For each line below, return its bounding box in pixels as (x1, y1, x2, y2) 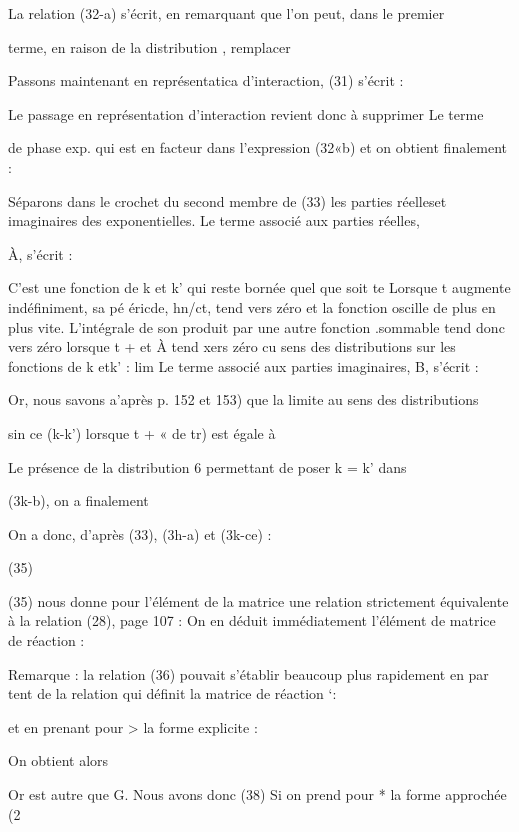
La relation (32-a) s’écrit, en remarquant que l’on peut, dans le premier (8, 3, 445, 23)
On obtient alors (8, 750, 109, 771)
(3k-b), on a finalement (8, 490, 149, 511)
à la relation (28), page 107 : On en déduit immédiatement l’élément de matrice (8, 610, 496, 631)
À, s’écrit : (8, 243, 73, 264)
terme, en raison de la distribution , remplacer (8, 36, 291, 57)
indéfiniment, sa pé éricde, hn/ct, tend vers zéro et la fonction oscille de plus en (8, 296, 496, 317)
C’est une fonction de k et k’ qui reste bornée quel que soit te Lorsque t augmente (8, 277, 511, 298)
